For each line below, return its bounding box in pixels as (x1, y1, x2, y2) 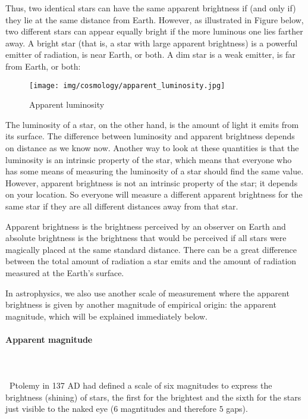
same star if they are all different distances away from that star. (5, 199, 238, 212)
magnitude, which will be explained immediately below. (5, 309, 208, 322)
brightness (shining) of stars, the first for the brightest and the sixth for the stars (5, 390, 301, 403)
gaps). (226, 402, 248, 415)
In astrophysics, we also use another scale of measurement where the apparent (5, 286, 290, 299)
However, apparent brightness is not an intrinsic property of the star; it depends (5, 176, 298, 189)
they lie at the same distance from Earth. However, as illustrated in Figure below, (5, 13, 304, 26)
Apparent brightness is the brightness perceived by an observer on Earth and (5, 220, 286, 232)
